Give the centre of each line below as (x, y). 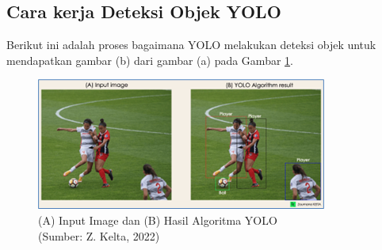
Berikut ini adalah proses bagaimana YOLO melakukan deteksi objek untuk (191, 45)
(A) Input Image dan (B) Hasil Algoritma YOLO (158, 220)
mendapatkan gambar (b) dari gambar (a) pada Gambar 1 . (150, 60)
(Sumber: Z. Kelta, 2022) (99, 235)
